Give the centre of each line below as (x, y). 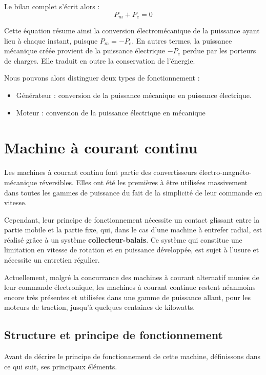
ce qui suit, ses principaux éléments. (61, 366)
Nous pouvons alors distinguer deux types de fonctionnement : (102, 78)
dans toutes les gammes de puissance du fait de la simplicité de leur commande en (133, 192)
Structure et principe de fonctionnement (114, 335)
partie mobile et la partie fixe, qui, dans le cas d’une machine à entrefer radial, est (133, 230)
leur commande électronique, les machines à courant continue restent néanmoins (130, 287)
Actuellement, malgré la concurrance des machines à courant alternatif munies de (132, 277)
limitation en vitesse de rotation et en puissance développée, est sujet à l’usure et (132, 250)
